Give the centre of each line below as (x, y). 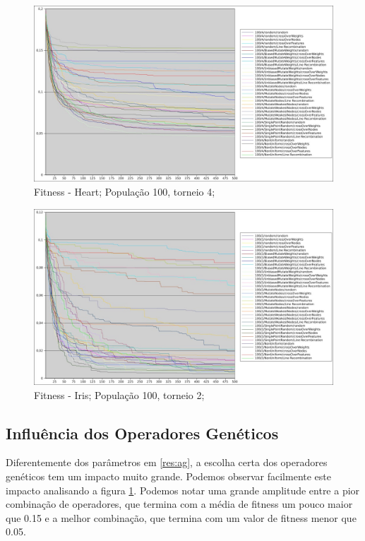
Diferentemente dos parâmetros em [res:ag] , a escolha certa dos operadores (167, 462)
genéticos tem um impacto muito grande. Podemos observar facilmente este (168, 476)
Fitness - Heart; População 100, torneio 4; (125, 191)
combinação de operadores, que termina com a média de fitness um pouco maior (179, 504)
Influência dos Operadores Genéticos (142, 433)
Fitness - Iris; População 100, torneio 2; (119, 394)
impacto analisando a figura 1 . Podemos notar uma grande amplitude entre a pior (183, 490)
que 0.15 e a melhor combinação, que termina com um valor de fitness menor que (181, 517)
